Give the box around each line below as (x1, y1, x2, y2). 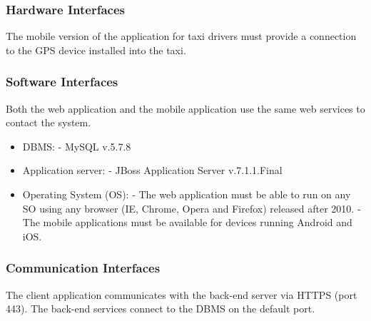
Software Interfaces (6, 73, 118, 91)
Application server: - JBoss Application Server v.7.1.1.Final (22, 163, 283, 178)
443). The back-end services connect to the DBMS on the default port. (6, 301, 315, 316)
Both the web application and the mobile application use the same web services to (6, 101, 365, 116)
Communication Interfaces (6, 259, 161, 277)
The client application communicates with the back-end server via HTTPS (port (6, 287, 357, 302)
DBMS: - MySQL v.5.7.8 (22, 138, 131, 153)
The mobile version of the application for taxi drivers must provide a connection (6, 29, 357, 44)
